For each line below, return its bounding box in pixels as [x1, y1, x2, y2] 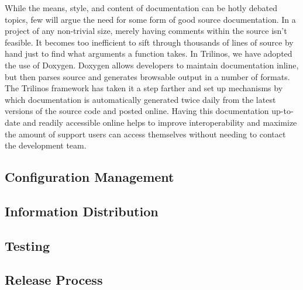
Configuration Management [5, 168, 174, 186]
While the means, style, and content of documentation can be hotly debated [5, 2, 278, 13]
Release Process [5, 271, 103, 289]
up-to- [271, 105, 294, 117]
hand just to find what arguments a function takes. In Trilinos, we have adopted [5, 47, 292, 60]
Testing [5, 236, 50, 254]
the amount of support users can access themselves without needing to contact [5, 127, 286, 140]
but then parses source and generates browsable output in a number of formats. [5, 70, 290, 82]
